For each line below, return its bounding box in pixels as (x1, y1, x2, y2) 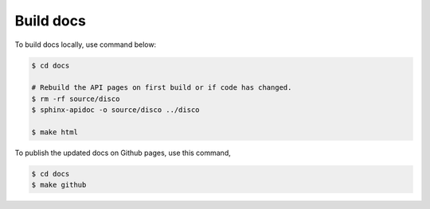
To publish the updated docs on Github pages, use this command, (14, 148, 231, 157)
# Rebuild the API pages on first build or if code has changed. (31, 83, 292, 92)
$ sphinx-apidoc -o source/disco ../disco (31, 106, 200, 114)
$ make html (31, 127, 79, 137)
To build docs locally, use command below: (14, 40, 157, 49)
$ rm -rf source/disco (31, 94, 120, 103)
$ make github (31, 180, 87, 190)
